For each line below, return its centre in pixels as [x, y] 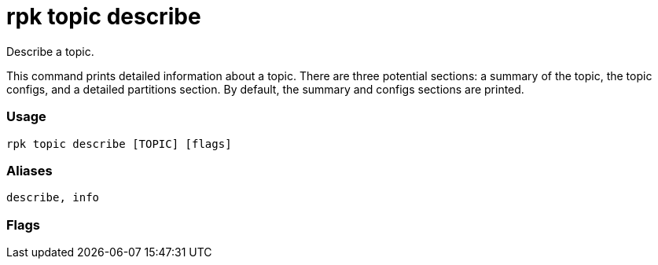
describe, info [53, 198]
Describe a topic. [50, 51]
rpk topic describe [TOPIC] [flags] [119, 144]
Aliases [29, 170]
